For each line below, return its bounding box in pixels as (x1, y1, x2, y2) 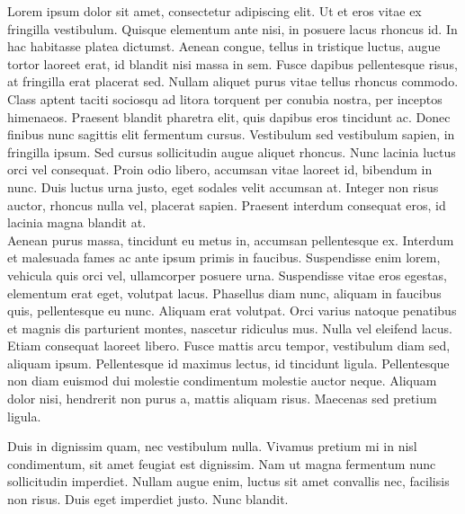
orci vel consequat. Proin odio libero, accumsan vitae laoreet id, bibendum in (7, 160, 433, 179)
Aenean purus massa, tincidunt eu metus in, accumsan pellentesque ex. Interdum (7, 230, 454, 249)
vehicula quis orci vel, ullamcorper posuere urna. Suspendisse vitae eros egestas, (7, 265, 447, 284)
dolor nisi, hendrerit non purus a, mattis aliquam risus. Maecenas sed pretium (7, 389, 437, 408)
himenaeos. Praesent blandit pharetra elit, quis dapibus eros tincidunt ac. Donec (7, 107, 451, 126)
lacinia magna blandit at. (7, 213, 147, 232)
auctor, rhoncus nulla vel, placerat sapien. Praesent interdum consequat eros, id (7, 195, 446, 214)
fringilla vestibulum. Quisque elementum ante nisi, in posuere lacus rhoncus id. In (7, 19, 458, 38)
